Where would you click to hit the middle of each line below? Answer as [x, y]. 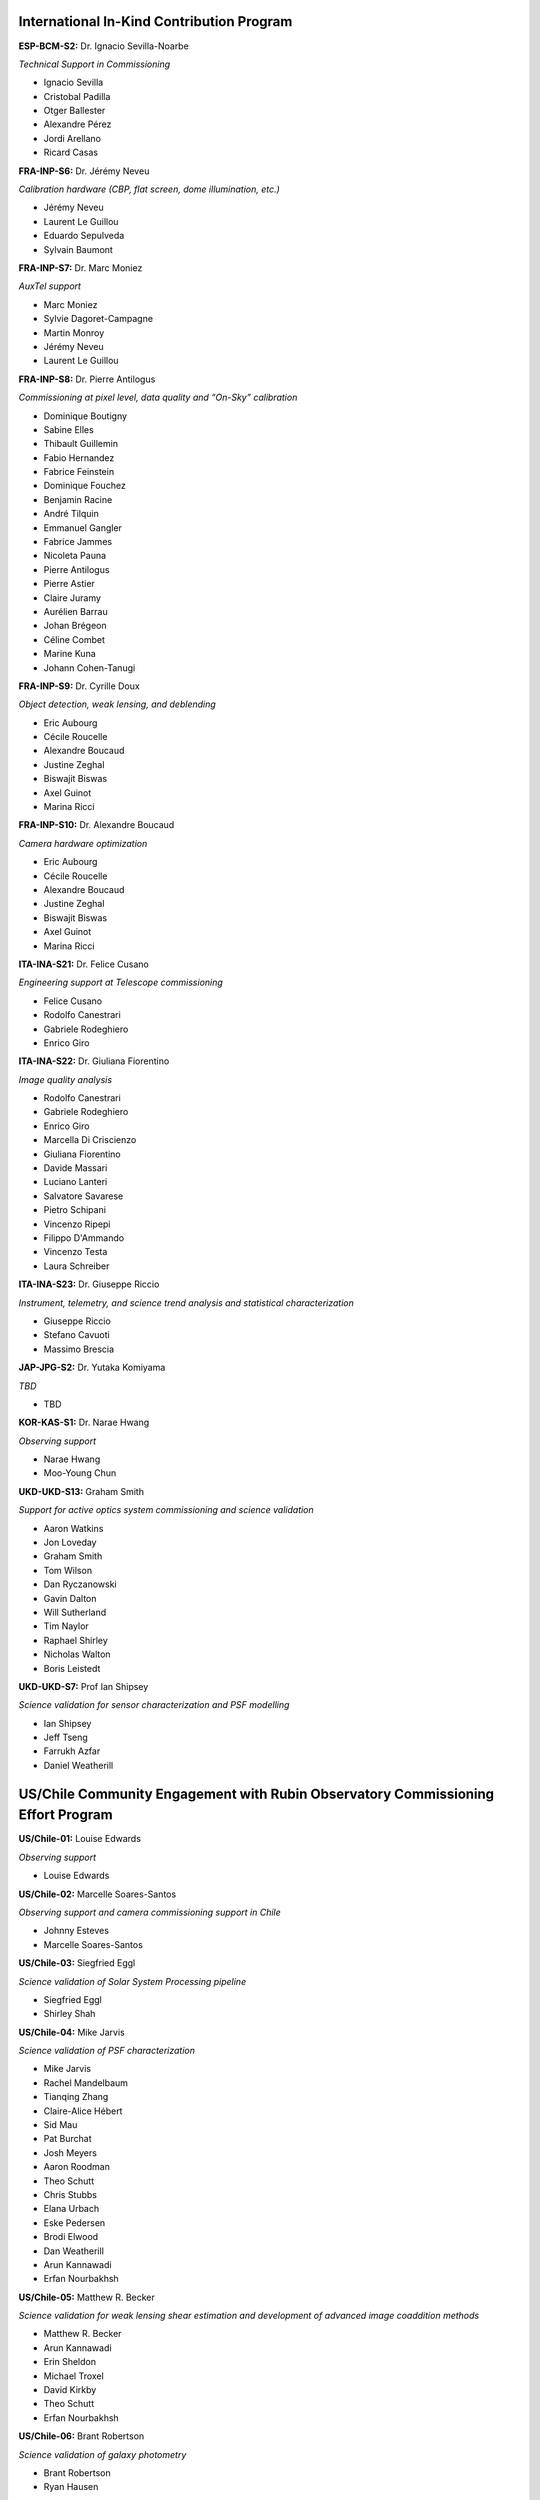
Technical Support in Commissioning [94, 64]
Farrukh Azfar [72, 1751]
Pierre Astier [69, 584]
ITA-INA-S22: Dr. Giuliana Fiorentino [94, 1061]
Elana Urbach [71, 2209]
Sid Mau [60, 2125]
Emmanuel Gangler [82, 527]
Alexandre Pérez [77, 124]
